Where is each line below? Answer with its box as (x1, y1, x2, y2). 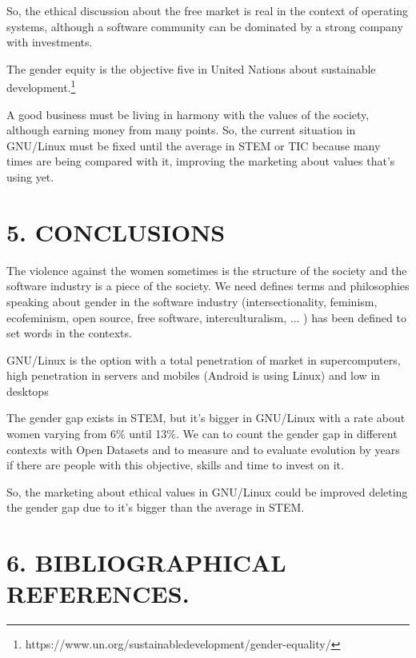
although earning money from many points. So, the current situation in (6, 122, 356, 138)
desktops (6, 382, 49, 399)
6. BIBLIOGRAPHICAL (6, 546, 286, 579)
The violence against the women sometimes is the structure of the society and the (6, 261, 407, 278)
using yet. (6, 169, 54, 185)
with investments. (6, 34, 93, 50)
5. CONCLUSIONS (6, 215, 226, 248)
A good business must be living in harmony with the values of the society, (6, 106, 370, 122)
